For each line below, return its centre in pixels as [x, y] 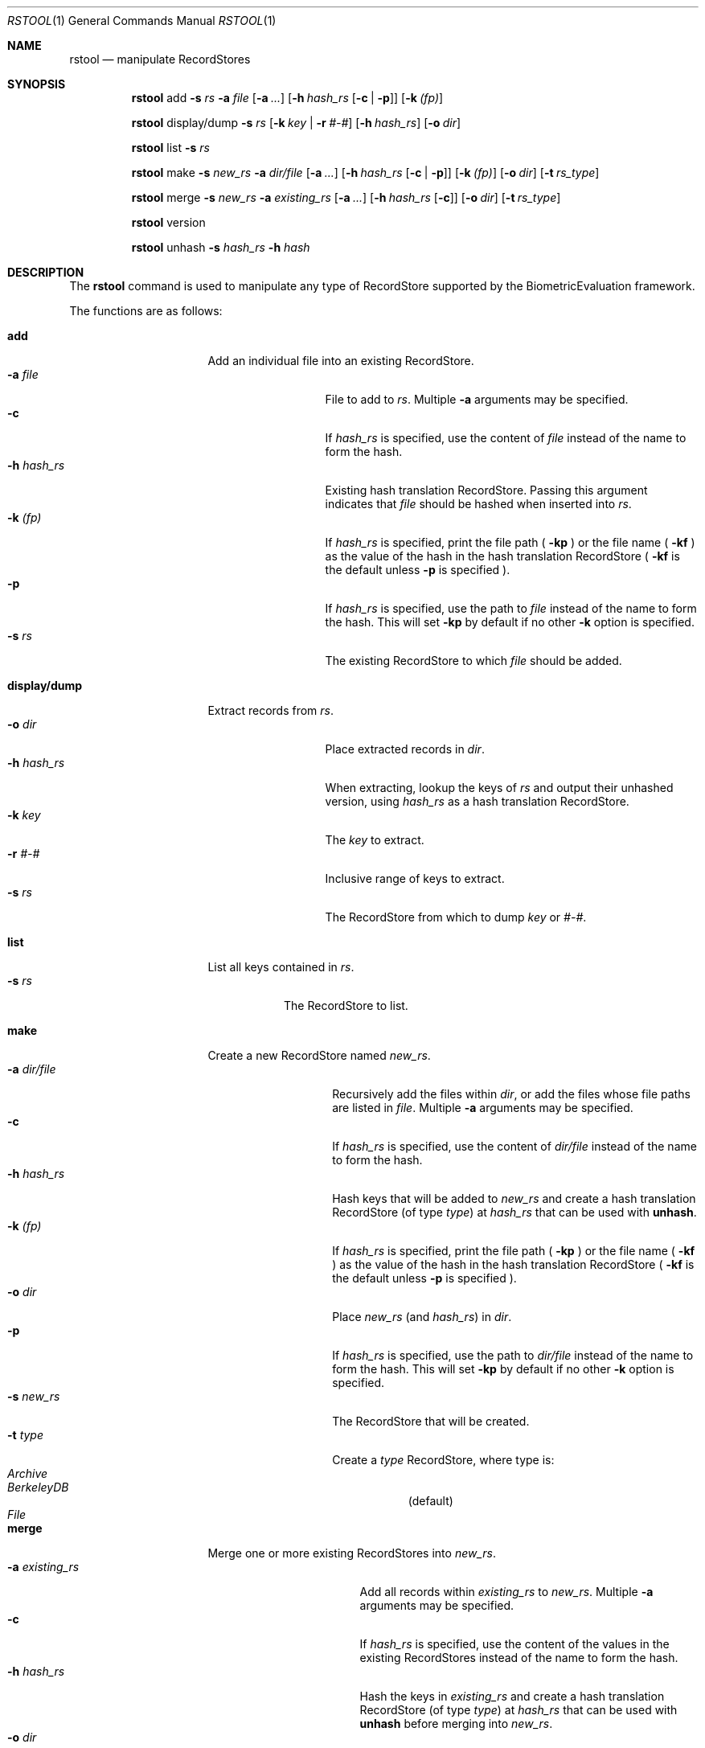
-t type [25, 1435]
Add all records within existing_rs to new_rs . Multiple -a [506, 1592]
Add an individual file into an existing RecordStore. [341, 361]
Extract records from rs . [271, 710]
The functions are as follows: [146, 311]
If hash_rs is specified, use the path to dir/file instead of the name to [513, 1355]
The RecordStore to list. [346, 1005]
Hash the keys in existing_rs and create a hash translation [512, 1696]
